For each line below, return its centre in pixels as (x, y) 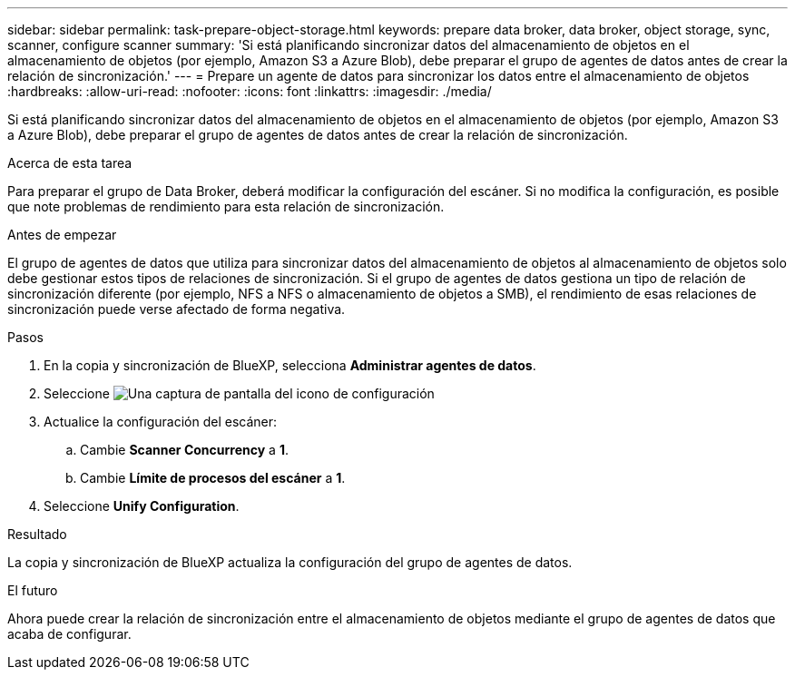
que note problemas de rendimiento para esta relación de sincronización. (226, 206)
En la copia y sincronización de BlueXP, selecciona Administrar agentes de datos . (290, 365)
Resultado (37, 534)
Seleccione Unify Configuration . (142, 506)
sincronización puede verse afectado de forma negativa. (177, 309)
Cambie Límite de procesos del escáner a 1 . (213, 478)
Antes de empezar (62, 235)
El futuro (33, 590)
